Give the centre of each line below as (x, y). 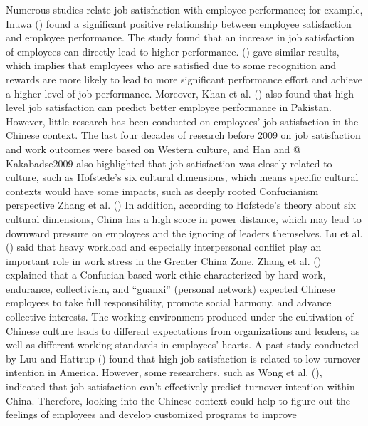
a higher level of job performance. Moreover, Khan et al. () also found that (169, 93)
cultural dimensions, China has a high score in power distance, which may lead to (184, 218)
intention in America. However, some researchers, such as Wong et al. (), (164, 372)
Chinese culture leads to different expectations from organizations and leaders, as (183, 330)
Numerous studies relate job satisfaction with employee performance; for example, (184, 9)
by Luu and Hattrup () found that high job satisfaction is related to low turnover (183, 358)
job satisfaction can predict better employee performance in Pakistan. (180, 107)
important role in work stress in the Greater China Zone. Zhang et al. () (164, 260)
